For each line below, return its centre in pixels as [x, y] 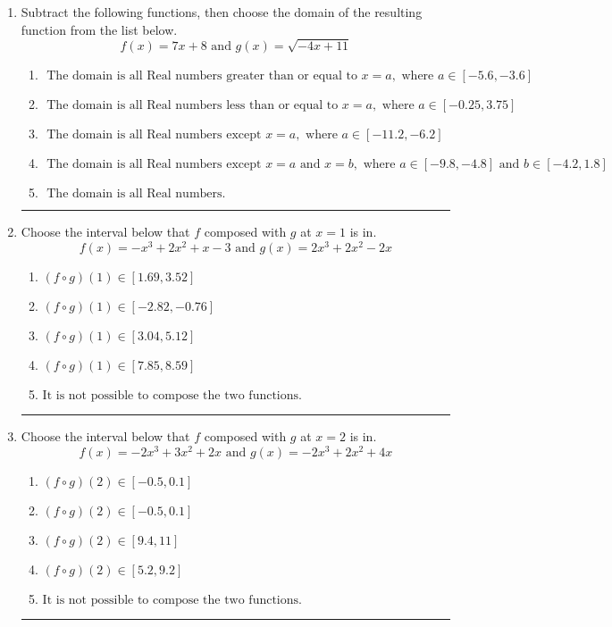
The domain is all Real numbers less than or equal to [193, 106]
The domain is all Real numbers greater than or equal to [202, 76]
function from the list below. [99, 29]
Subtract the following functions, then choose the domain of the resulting [222, 12]
